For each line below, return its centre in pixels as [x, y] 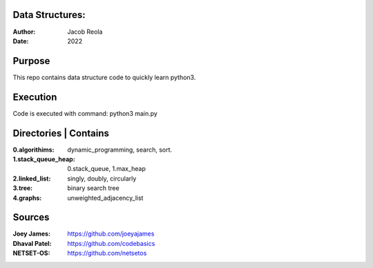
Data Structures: [49, 15]
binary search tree [94, 188]
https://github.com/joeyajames [111, 234]
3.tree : [23, 188]
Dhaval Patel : [32, 243]
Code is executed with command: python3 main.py [85, 113]
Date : [21, 41]
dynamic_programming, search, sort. [120, 150]
